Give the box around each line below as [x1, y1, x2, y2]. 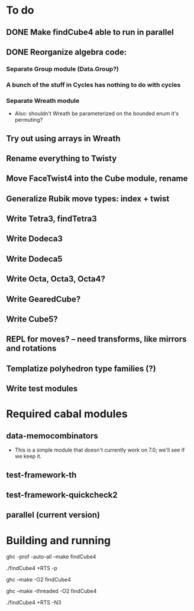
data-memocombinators [6, 431, 99, 441]
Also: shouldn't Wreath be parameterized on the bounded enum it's [14, 110, 179, 117]
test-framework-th [6, 470, 77, 480]
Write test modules [6, 383, 78, 394]
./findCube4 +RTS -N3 [6, 599, 62, 606]
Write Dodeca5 [6, 253, 63, 264]
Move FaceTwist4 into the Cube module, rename [6, 174, 188, 184]
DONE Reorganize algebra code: [6, 47, 127, 57]
